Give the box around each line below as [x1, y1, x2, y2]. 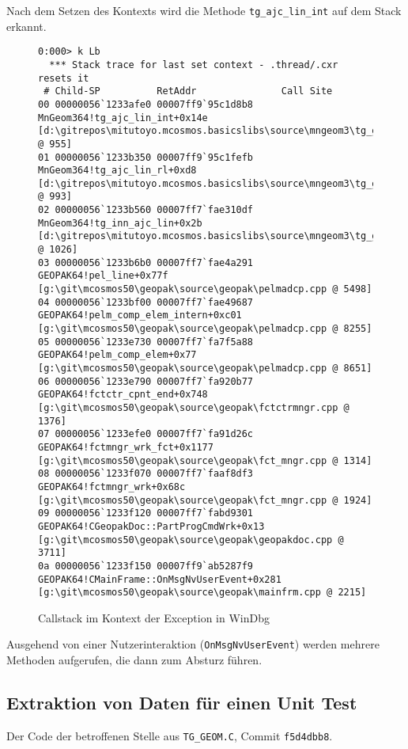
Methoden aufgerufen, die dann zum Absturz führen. [6, 652, 263, 668]
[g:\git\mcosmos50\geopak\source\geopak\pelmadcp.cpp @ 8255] [38, 323, 372, 335]
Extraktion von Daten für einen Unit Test [6, 690, 357, 715]
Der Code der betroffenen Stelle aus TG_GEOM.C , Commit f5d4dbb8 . [6, 727, 333, 743]
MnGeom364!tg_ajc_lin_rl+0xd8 [38, 165, 197, 177]
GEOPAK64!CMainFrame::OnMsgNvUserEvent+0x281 [38, 573, 281, 585]
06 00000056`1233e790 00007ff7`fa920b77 [38, 375, 254, 387]
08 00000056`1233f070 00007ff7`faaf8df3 [38, 468, 254, 480]
